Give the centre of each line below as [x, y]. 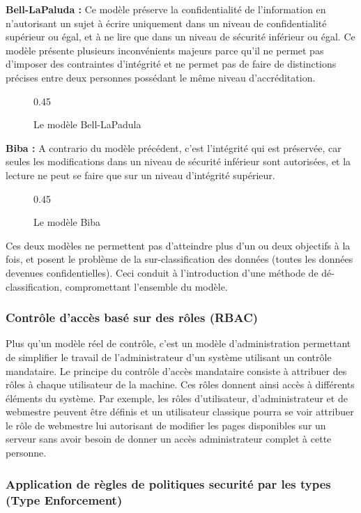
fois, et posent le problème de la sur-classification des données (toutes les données [179, 259]
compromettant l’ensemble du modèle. [146, 286]
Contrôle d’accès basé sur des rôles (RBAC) [132, 317]
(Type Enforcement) [64, 499]
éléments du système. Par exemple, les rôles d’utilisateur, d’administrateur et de [177, 398]
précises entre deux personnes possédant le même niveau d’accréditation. [161, 77]
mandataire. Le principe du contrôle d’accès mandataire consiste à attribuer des [176, 370]
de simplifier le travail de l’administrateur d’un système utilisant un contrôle [169, 357]
